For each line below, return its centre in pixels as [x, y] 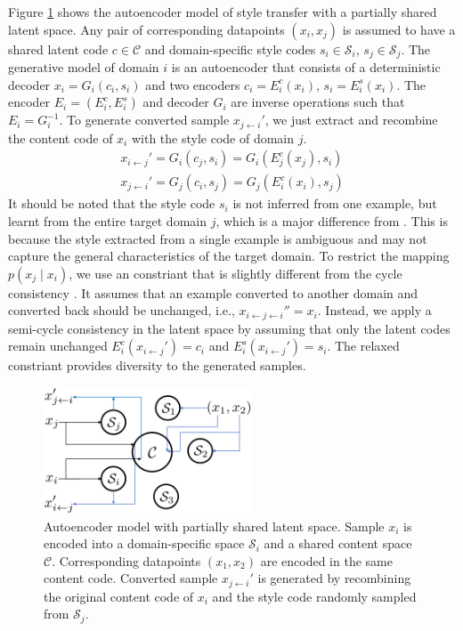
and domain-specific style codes [230, 49]
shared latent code [58, 49]
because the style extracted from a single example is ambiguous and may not [218, 238]
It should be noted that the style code [112, 203]
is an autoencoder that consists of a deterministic [306, 67]
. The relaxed [363, 346]
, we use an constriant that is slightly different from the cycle [236, 273]
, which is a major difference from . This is [332, 220]
